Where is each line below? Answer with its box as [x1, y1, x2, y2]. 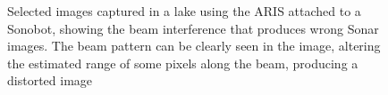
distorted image [7, 71, 93, 90]
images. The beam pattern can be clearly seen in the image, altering [7, 36, 381, 55]
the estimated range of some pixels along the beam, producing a [7, 53, 358, 72]
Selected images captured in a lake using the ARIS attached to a [7, 2, 361, 20]
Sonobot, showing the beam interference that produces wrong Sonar [7, 19, 379, 37]
